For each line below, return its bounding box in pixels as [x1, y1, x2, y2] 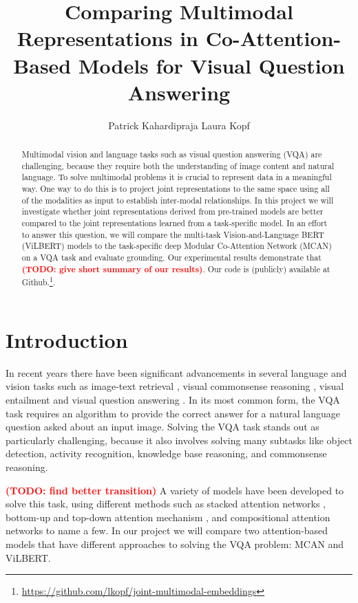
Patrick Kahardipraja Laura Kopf [108, 118, 250, 132]
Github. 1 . [21, 274, 56, 288]
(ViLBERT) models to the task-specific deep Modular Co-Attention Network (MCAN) [21, 240, 332, 252]
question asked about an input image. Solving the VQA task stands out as [6, 419, 319, 434]
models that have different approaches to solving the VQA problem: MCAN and [6, 536, 344, 551]
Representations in [17, 24, 198, 52]
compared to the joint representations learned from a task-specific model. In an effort [21, 217, 328, 229]
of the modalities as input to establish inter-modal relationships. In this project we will [21, 194, 334, 206]
